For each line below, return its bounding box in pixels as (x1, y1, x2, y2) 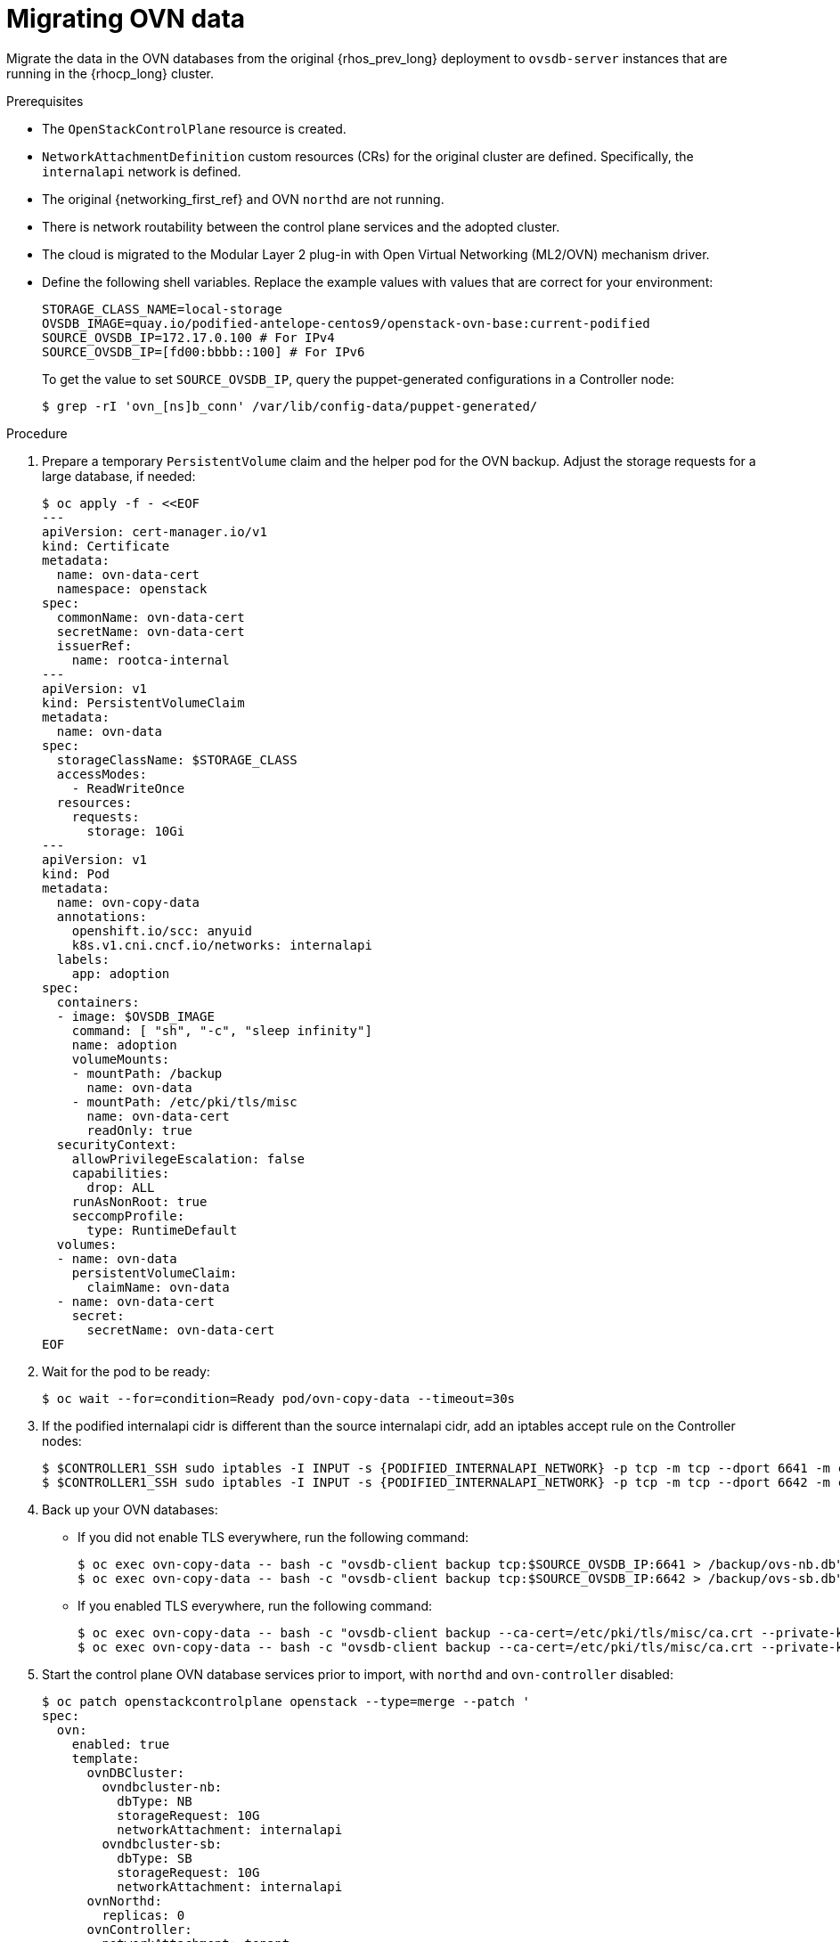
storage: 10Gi (86, 823, 185, 838)
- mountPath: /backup (71, 1065, 223, 1081)
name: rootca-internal (71, 652, 230, 667)
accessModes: (56, 766, 148, 781)
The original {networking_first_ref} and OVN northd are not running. (42, 191, 444, 207)
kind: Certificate (42, 538, 170, 553)
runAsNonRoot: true (71, 1194, 208, 1209)
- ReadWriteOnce (71, 780, 185, 796)
